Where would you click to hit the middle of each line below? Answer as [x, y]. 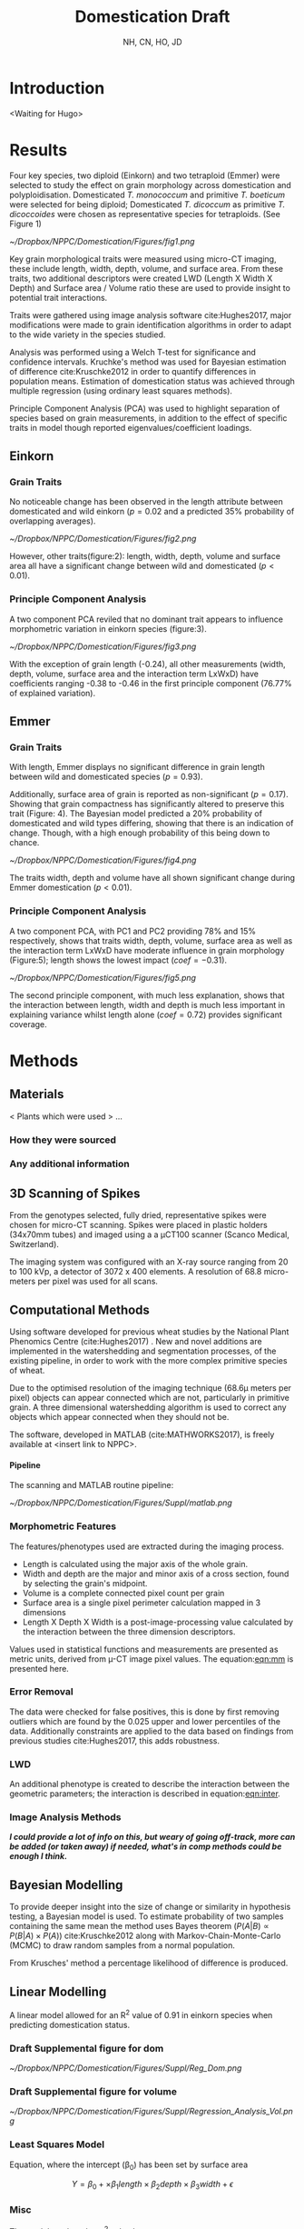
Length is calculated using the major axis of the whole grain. [135, 1564]
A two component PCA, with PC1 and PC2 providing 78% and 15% [133, 931]
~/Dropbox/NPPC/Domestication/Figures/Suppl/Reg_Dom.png [126, 2068]
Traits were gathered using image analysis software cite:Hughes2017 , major [151, 315]
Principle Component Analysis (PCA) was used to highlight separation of [145, 408]
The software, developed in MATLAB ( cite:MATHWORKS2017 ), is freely [142, 1434]
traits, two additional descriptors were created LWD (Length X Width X [141, 278]
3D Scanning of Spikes [75, 1193]
